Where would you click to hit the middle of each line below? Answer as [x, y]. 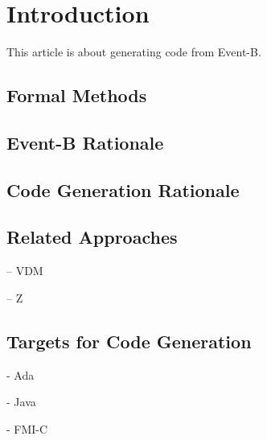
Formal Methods [77, 95]
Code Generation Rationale [123, 189]
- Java [21, 402]
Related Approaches [92, 237]
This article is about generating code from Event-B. [134, 52]
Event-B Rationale [85, 142]
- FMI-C [27, 428]
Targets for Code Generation [129, 341]
